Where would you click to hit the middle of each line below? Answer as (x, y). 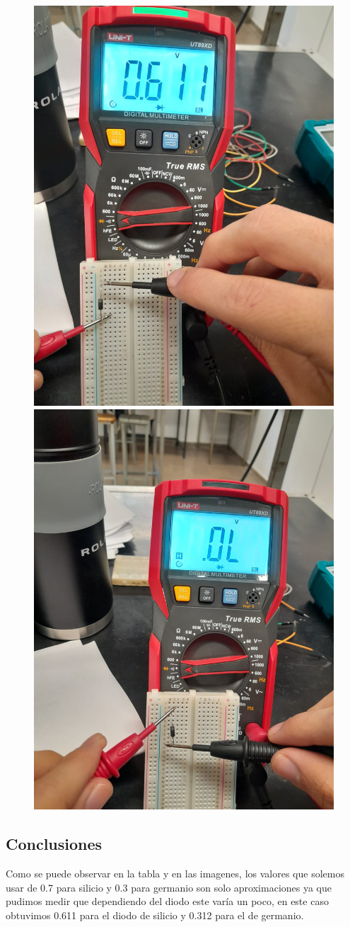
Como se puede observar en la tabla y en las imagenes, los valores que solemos (175, 874)
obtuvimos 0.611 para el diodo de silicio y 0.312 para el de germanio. (155, 915)
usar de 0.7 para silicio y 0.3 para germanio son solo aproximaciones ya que (169, 887)
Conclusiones (54, 844)
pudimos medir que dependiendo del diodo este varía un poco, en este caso (167, 901)
